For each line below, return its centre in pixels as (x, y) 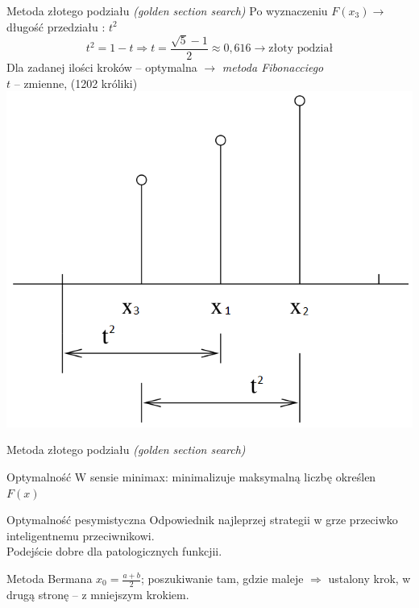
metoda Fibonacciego (273, 67)
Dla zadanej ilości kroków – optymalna (102, 67)
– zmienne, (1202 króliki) (76, 83)
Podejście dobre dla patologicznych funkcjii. (114, 551)
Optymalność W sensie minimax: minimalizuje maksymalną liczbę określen (191, 477)
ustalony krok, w (369, 578)
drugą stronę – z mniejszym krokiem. (98, 594)
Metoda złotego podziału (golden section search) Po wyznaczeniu (167, 10)
